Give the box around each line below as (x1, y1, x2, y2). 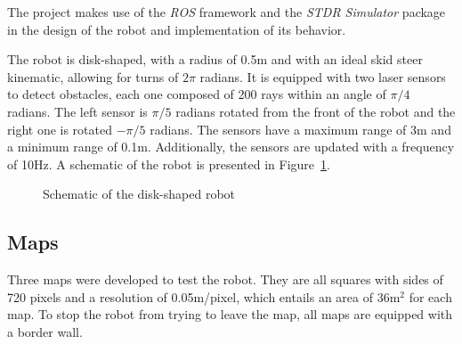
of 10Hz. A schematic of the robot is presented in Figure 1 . (7, 154, 330, 173)
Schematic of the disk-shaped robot (43, 184, 236, 203)
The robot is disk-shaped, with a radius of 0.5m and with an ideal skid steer (7, 50, 423, 69)
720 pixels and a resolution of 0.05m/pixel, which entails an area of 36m (7, 287, 401, 306)
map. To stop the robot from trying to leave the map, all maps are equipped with (7, 305, 453, 324)
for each (409, 287, 452, 306)
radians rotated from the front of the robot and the (175, 102, 456, 120)
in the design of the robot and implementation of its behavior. (7, 20, 346, 38)
